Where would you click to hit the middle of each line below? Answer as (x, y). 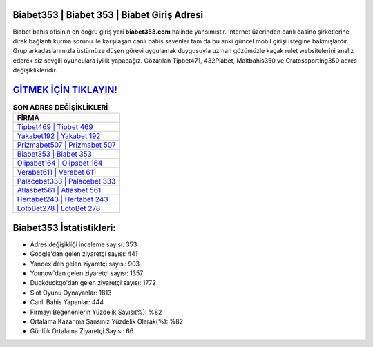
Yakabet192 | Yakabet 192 (59, 136)
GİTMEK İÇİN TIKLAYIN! (65, 90)
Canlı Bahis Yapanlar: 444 (67, 302)
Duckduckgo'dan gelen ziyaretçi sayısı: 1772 (93, 283)
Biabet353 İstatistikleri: (65, 228)
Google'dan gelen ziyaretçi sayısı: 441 (84, 254)
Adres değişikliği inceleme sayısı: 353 (84, 244)
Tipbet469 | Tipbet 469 (55, 127)
